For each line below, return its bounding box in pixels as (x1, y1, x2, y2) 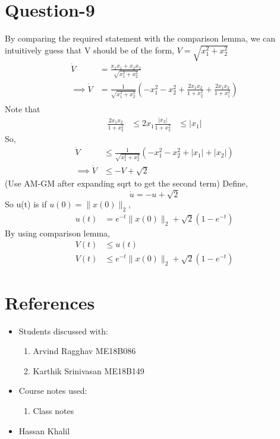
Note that (5, 103, 40, 115)
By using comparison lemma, (5, 226, 110, 239)
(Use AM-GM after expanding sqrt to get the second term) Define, (5, 176, 248, 189)
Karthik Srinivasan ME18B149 (33, 364, 144, 377)
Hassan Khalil (18, 424, 70, 437)
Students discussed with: (18, 324, 108, 337)
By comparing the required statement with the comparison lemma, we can (5, 32, 276, 45)
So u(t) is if (5, 197, 47, 210)
